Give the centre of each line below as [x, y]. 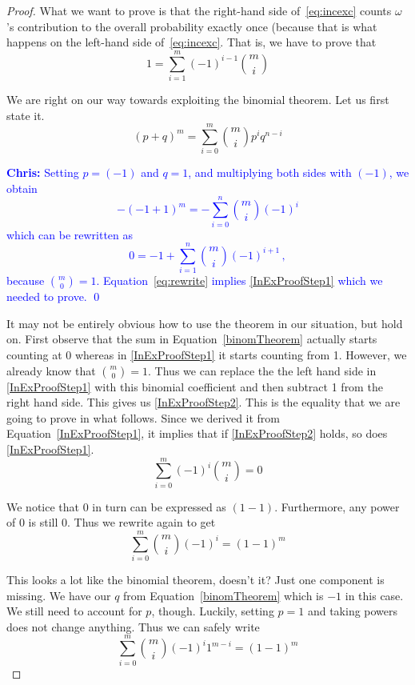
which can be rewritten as [70, 234]
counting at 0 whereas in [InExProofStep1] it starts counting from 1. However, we [207, 355]
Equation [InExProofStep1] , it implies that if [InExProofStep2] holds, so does [197, 433]
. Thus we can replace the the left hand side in [262, 370]
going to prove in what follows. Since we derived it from [144, 417]
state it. [26, 115]
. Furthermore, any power [337, 506]
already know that [51, 370]
